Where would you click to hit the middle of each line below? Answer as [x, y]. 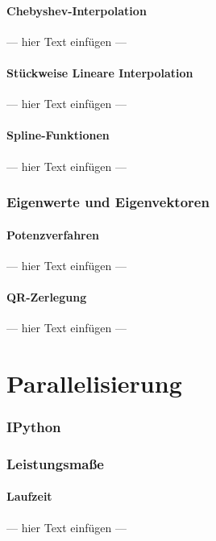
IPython [34, 427]
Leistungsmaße [55, 463]
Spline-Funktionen [58, 135]
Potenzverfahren [53, 234]
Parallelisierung [94, 383]
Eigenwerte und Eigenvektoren [108, 202]
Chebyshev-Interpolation [77, 10]
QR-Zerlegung [47, 297]
